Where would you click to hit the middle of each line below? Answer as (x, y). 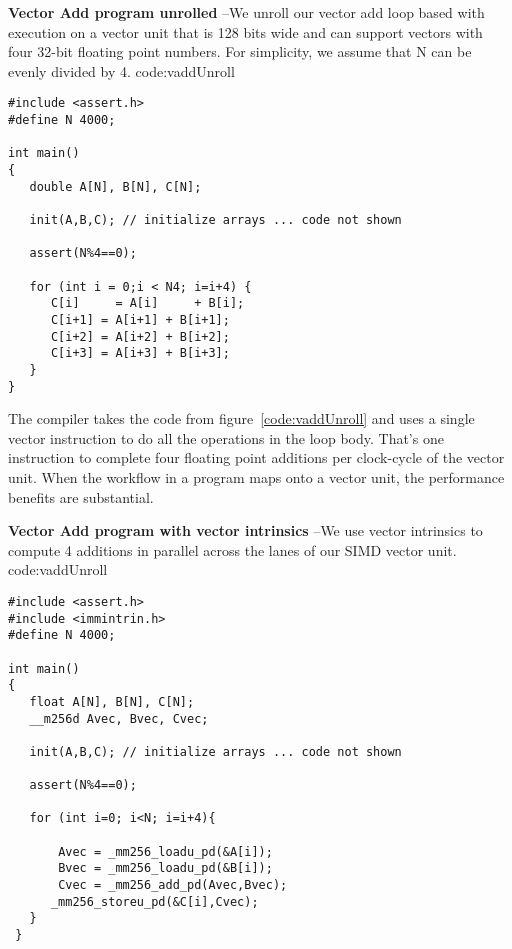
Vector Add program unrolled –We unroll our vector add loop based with (246, 12)
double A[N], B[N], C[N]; (115, 186)
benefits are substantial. (81, 496)
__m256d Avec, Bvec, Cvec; (119, 718)
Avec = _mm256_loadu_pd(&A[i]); (165, 851)
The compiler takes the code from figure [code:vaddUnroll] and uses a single (241, 418)
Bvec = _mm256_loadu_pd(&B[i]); (165, 868)
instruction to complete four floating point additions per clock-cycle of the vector (256, 457)
